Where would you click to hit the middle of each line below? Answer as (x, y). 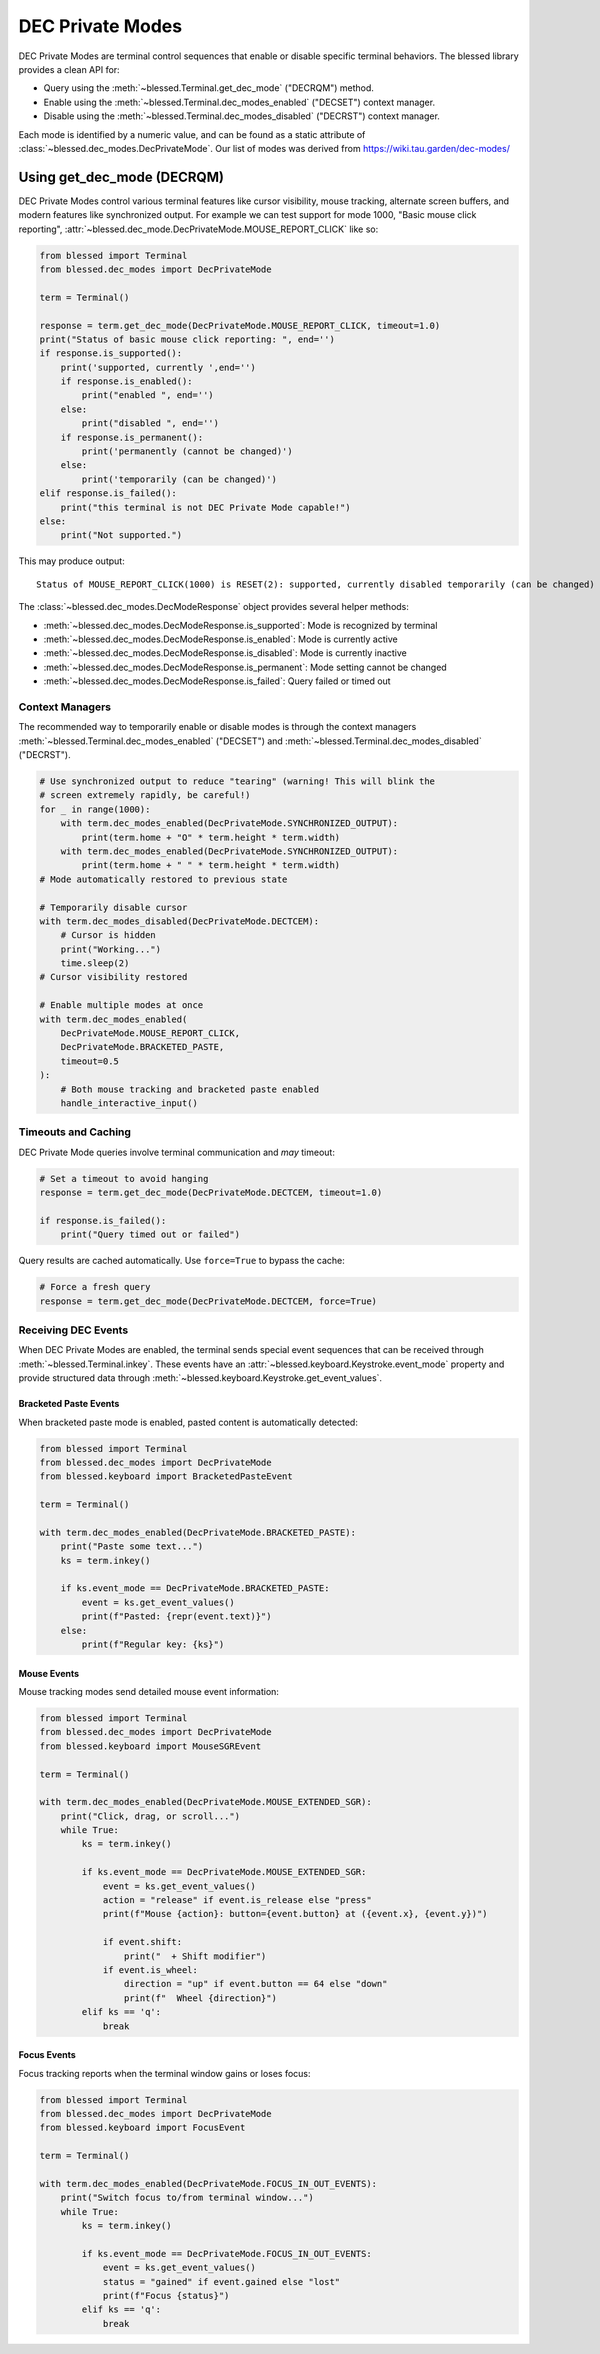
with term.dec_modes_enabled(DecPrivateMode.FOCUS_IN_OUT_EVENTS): (208, 2183)
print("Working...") (111, 949)
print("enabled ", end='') (147, 395)
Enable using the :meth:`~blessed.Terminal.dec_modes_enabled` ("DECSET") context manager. (239, 102)
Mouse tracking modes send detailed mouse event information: (149, 1691)
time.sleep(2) (95, 963)
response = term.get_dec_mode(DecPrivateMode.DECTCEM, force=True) (208, 1301)
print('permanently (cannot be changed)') (187, 451)
